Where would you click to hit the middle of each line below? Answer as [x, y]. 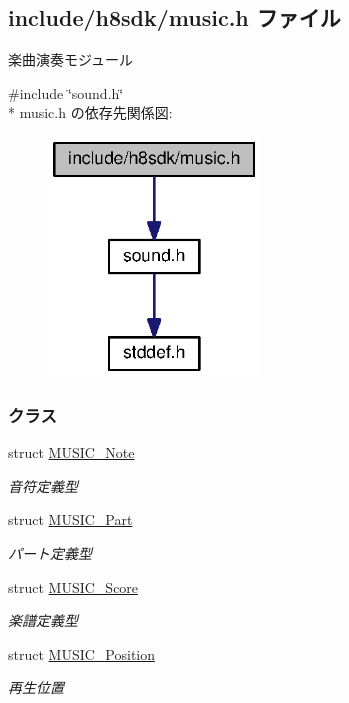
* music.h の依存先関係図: [90, 112]
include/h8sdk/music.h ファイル [174, 17]
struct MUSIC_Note [71, 452]
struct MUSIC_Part [70, 519]
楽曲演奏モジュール [71, 59]
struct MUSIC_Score [73, 586]
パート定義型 [50, 553]
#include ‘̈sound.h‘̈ [66, 92]
